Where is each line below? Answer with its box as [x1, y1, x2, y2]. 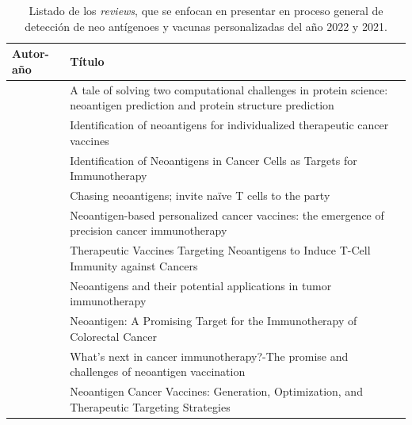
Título [70, 52, 105, 69]
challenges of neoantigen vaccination [70, 363, 246, 380]
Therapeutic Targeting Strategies [70, 398, 231, 415]
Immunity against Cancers [70, 257, 198, 274]
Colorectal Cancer [70, 327, 157, 344]
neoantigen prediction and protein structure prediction [70, 97, 334, 113]
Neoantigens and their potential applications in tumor [70, 277, 332, 293]
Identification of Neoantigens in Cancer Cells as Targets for [70, 151, 357, 168]
